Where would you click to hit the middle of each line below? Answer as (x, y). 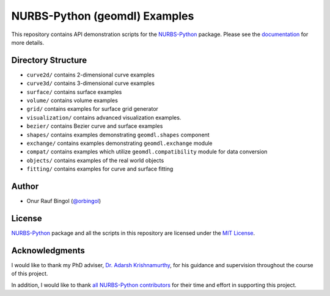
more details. (28, 42)
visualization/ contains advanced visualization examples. (104, 117)
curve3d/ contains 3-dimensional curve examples (91, 83)
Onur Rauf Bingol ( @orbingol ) (64, 201)
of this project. (30, 274)
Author (25, 186)
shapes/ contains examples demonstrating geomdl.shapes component (118, 135)
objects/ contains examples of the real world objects (95, 160)
